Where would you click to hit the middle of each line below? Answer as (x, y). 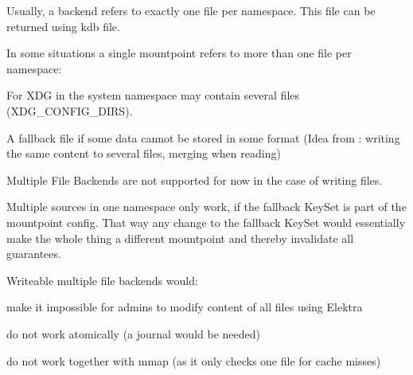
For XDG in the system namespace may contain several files (153, 95)
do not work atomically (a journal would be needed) (133, 333)
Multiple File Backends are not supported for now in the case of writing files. (195, 180)
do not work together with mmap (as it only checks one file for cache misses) (194, 360)
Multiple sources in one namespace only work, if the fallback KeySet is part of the (206, 207)
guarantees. (34, 254)
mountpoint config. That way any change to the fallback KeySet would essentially (206, 222)
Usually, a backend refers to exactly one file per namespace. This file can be (191, 10)
